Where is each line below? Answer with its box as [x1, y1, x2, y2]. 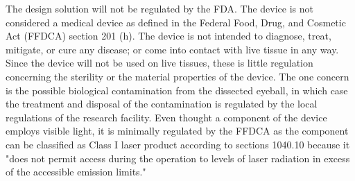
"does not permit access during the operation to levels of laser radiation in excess [6, 150, 350, 165]
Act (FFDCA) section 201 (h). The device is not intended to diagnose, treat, [6, 28, 331, 43]
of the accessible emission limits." [6, 164, 146, 179]
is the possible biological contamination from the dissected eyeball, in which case [6, 83, 348, 97]
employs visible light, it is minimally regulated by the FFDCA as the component [6, 123, 349, 138]
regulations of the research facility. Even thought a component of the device [6, 110, 327, 124]
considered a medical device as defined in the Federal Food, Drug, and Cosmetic [6, 15, 346, 29]
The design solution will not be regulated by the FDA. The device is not [6, 1, 313, 15]
